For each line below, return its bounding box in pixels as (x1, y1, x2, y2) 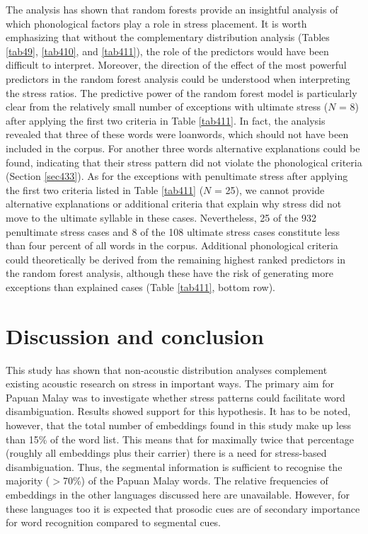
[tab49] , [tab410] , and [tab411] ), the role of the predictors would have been (6, 43, 329, 58)
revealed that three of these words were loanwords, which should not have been (6, 127, 349, 142)
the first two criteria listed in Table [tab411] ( (6, 182, 204, 197)
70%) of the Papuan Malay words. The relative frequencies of (62, 473, 328, 488)
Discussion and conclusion (6, 321, 264, 350)
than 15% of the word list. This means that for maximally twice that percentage (6, 431, 354, 446)
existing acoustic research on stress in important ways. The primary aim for (6, 376, 334, 391)
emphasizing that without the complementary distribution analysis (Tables (6, 30, 330, 45)
